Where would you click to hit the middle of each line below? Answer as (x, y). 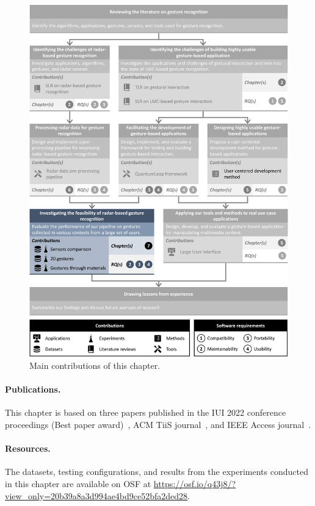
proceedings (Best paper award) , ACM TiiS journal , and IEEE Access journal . (158, 424)
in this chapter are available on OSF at (78, 483)
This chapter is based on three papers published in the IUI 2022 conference (146, 412)
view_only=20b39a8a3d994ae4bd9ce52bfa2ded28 (96, 495)
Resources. (28, 448)
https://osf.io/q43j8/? (195, 483)
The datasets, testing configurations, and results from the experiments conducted (157, 472)
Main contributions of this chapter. (95, 365)
